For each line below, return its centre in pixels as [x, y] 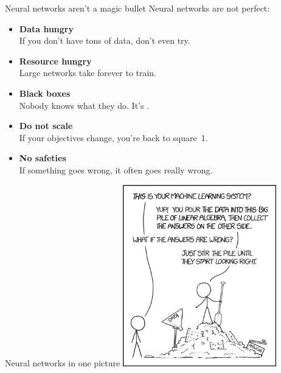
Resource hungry [55, 61]
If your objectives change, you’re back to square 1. [113, 137]
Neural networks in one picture [63, 362]
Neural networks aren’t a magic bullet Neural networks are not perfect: [137, 8]
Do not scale [46, 126]
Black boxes [45, 93]
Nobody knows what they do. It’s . [84, 105]
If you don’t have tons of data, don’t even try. [105, 40]
